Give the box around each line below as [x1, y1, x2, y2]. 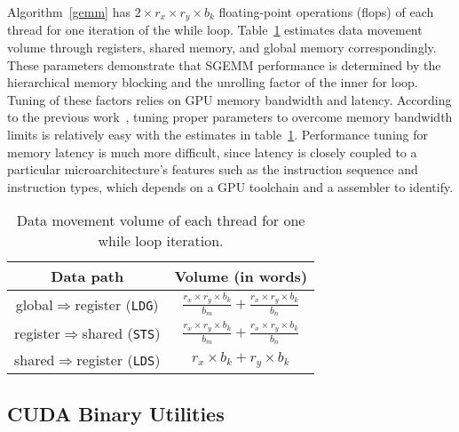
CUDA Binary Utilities [7, 399, 225, 427]
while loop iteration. [98, 230, 224, 252]
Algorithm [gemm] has [7, 3, 131, 20]
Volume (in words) [174, 266, 308, 287]
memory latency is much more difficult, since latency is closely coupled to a [7, 142, 417, 161]
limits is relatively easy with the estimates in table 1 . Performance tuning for [7, 125, 429, 144]
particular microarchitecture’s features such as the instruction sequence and [7, 160, 418, 179]
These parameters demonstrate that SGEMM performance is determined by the [7, 55, 441, 74]
